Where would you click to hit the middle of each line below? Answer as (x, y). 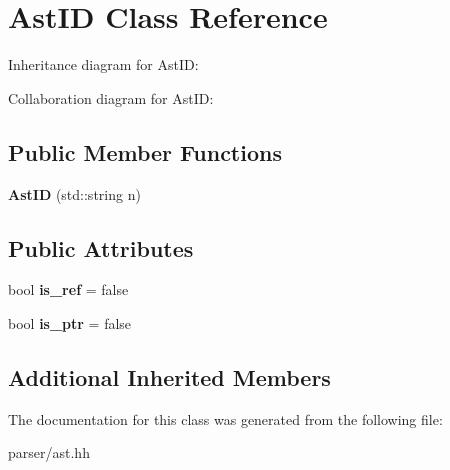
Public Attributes (101, 247)
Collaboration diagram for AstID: (111, 97)
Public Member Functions (145, 151)
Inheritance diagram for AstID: (103, 64)
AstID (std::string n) (74, 193)
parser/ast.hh (49, 452)
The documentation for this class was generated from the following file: (225, 418)
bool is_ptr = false (70, 322)
